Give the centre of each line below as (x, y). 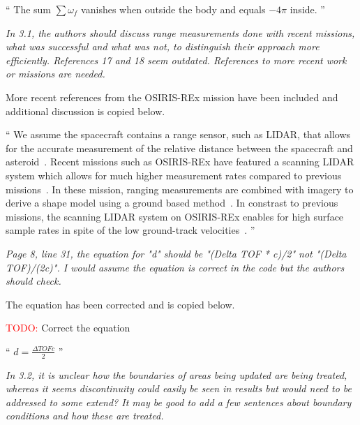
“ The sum (29, 9)
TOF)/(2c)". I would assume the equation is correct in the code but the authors (175, 267)
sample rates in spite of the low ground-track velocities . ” (130, 230)
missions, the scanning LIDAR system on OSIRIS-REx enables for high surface (175, 216)
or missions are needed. (55, 74)
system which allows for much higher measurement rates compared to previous (174, 175)
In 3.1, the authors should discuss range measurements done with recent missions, (180, 32)
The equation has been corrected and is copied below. (120, 304)
